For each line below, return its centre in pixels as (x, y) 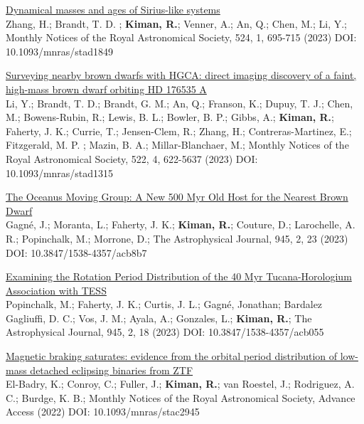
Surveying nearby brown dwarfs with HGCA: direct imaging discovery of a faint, (181, 75)
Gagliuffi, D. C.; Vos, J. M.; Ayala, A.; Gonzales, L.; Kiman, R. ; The (159, 318)
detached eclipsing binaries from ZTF (112, 370)
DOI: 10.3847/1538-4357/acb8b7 (76, 252)
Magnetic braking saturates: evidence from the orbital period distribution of (172, 356)
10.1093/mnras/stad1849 (60, 51)
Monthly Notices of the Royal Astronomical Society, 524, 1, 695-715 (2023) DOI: (181, 37)
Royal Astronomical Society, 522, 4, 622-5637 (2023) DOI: (132, 158)
